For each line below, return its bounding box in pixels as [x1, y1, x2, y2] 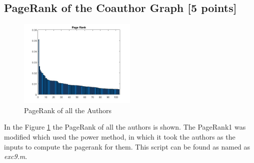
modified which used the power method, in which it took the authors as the [4, 131, 235, 142]
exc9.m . [4, 151, 27, 162]
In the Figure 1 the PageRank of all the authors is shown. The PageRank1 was [4, 122, 246, 132]
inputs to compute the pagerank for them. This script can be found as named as [4, 141, 250, 152]
